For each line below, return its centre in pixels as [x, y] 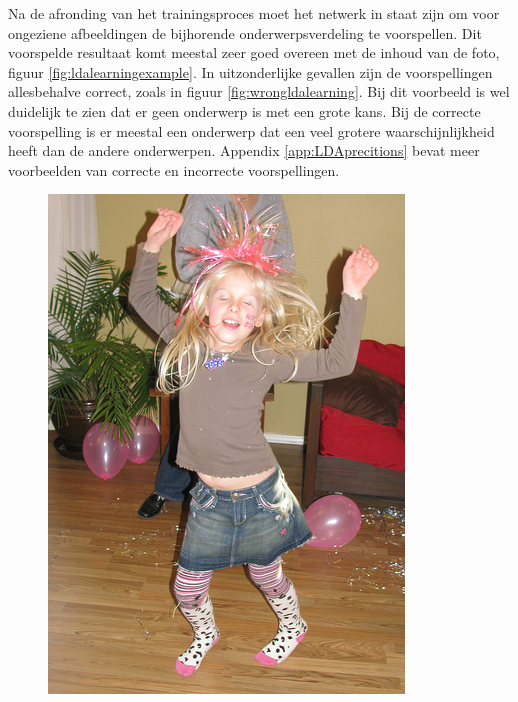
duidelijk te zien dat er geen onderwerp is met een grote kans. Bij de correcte [244, 110]
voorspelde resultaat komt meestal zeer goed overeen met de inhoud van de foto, [254, 52]
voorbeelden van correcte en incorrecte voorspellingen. [174, 169]
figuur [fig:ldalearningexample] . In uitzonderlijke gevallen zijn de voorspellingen [250, 71]
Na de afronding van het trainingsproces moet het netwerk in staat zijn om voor [254, 13]
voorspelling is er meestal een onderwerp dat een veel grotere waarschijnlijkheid [251, 130]
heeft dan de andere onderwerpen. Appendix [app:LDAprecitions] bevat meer [244, 150]
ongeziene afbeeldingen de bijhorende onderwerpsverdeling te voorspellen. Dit [245, 32]
